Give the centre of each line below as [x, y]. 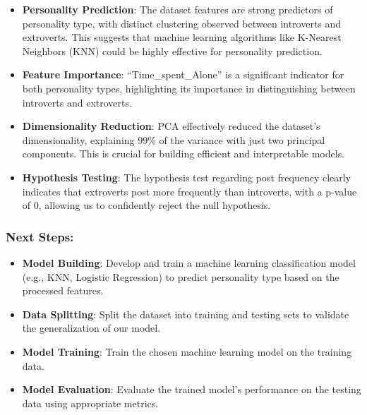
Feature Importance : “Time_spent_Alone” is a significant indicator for [183, 74]
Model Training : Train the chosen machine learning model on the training [187, 351]
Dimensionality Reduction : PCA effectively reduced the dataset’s [171, 126]
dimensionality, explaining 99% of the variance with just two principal [174, 139]
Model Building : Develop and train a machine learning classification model [189, 262]
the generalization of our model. [91, 328]
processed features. [63, 290]
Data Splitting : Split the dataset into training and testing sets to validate [186, 314]
